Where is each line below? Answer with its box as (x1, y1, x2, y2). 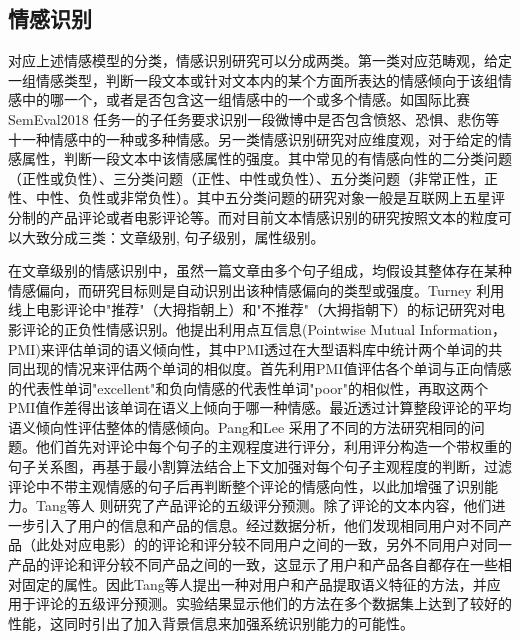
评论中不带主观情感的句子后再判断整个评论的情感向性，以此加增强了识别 (8, 475, 484, 496)
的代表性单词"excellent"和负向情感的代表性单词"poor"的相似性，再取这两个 (8, 377, 488, 398)
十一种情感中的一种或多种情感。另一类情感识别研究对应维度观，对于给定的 (8, 128, 498, 149)
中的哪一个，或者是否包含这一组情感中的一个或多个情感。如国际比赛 (21, 89, 470, 110)
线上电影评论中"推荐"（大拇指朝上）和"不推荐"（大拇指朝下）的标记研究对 (8, 299, 491, 320)
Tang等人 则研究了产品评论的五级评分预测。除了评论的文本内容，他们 (35, 495, 492, 516)
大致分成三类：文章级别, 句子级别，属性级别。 (21, 226, 325, 247)
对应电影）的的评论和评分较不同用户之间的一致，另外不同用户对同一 (63, 534, 512, 555)
